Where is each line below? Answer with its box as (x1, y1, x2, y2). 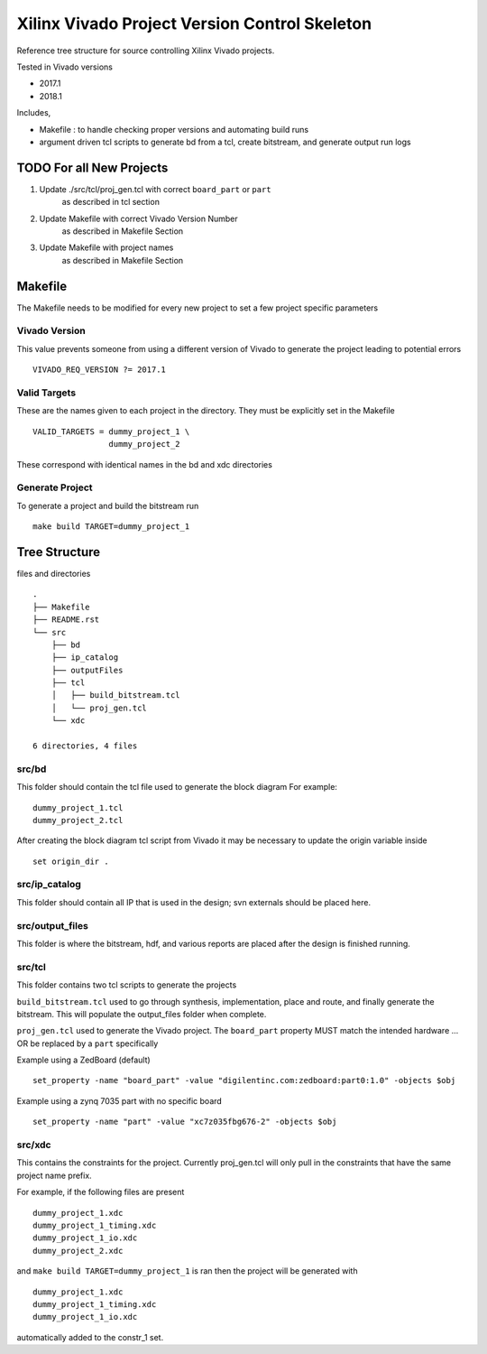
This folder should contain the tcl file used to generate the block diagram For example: (16, 782, 338, 793)
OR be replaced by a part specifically (16, 1038, 159, 1049)
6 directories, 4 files (32, 741, 138, 751)
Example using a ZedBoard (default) (16, 1054, 151, 1065)
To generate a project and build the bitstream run (16, 500, 199, 511)
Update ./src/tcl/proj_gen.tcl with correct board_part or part (39, 183, 271, 194)
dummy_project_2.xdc (32, 1246, 124, 1256)
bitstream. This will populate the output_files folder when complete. (16, 1008, 267, 1019)
